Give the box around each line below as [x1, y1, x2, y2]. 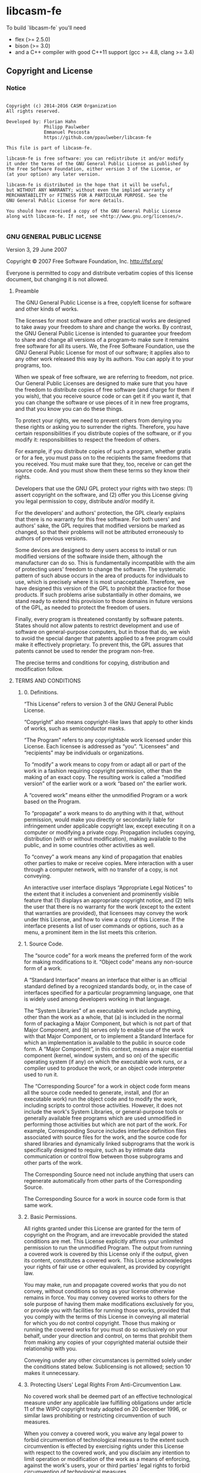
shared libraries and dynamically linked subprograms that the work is [23, 1140, 195, 1147]
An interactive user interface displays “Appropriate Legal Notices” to [23, 884, 193, 891]
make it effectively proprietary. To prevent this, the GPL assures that [14, 641, 184, 648]
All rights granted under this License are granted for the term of [23, 1224, 181, 1232]
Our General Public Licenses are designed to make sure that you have [14, 380, 188, 387]
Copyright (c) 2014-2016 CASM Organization [6, 103, 117, 109]
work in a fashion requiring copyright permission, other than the [23, 767, 182, 774]
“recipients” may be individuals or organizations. [23, 749, 144, 756]
